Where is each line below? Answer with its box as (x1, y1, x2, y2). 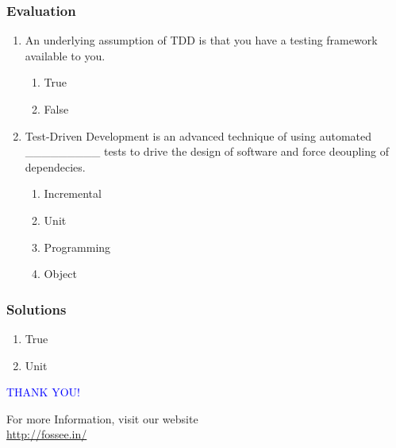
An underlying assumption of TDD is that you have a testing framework (25, 32, 378, 48)
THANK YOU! (6, 384, 80, 400)
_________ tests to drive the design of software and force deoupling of (25, 143, 389, 160)
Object (44, 265, 77, 282)
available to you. (25, 47, 106, 64)
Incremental (44, 185, 102, 202)
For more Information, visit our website (6, 410, 198, 427)
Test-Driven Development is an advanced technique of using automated (25, 127, 371, 144)
